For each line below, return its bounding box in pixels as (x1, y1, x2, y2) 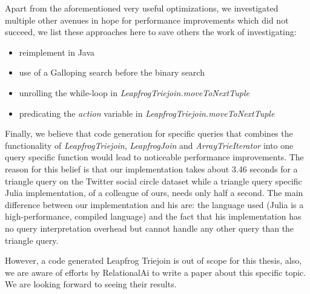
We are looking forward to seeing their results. (5, 278, 177, 290)
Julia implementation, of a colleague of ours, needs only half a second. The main (5, 186, 303, 199)
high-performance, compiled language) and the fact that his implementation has (5, 210, 302, 223)
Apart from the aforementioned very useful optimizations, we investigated (5, 2, 279, 14)
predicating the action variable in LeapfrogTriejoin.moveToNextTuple (19, 106, 275, 119)
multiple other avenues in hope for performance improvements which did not (5, 13, 289, 26)
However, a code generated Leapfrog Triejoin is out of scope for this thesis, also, (5, 254, 302, 267)
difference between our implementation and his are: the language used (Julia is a (5, 198, 304, 211)
